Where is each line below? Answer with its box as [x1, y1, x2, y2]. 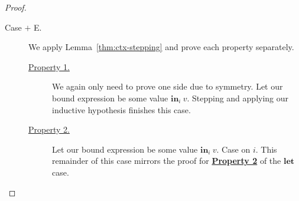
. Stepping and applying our [187, 91, 289, 104]
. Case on [216, 143, 251, 155]
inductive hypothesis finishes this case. [52, 103, 191, 116]
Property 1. [28, 60, 70, 73]
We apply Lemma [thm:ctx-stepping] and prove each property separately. [28, 41, 294, 53]
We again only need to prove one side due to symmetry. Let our [52, 80, 283, 93]
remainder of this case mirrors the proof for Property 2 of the [52, 154, 281, 167]
